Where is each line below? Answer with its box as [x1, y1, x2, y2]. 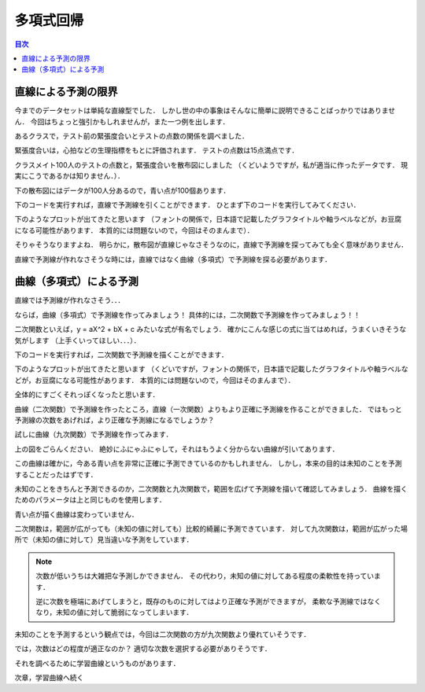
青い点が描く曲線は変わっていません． [14, 510, 139, 519]
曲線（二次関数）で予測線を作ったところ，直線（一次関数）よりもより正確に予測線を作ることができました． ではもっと [14, 404, 403, 414]
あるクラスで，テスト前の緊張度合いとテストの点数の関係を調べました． [14, 131, 249, 141]
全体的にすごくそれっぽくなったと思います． [14, 390, 160, 399]
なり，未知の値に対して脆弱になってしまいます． [35, 608, 194, 617]
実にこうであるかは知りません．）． [14, 171, 125, 181]
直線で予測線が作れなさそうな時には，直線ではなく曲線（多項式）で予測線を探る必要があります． [14, 254, 332, 263]
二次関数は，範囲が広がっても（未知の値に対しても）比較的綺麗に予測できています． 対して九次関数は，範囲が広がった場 [14, 524, 408, 534]
